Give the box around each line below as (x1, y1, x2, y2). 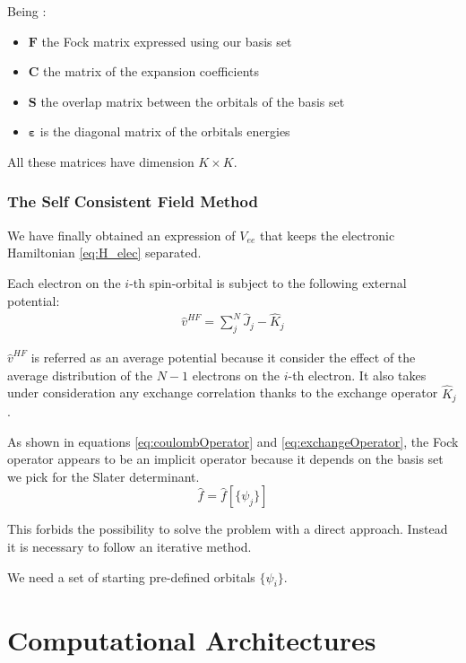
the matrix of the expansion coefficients (43, 62, 259, 81)
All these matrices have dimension (7, 152, 194, 170)
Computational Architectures (7, 621, 376, 658)
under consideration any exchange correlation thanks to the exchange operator (7, 383, 438, 402)
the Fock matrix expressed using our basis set (41, 31, 292, 50)
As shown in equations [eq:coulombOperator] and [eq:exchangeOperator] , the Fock (7, 432, 459, 450)
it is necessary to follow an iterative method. (7, 537, 252, 556)
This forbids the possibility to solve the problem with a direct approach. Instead (7, 519, 448, 538)
